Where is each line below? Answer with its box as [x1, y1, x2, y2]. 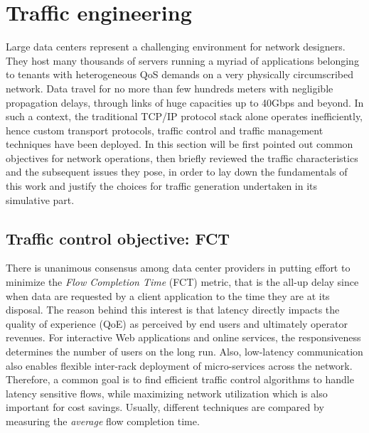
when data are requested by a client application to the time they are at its [6, 288, 330, 303]
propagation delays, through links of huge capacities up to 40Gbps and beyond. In [6, 95, 364, 109]
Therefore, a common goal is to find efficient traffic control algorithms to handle [6, 372, 354, 387]
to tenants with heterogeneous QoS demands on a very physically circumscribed [6, 67, 353, 82]
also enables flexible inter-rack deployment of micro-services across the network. [6, 358, 353, 373]
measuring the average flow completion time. [6, 413, 200, 428]
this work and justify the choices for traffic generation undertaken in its [6, 178, 318, 193]
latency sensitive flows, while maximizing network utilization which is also [6, 385, 328, 400]
